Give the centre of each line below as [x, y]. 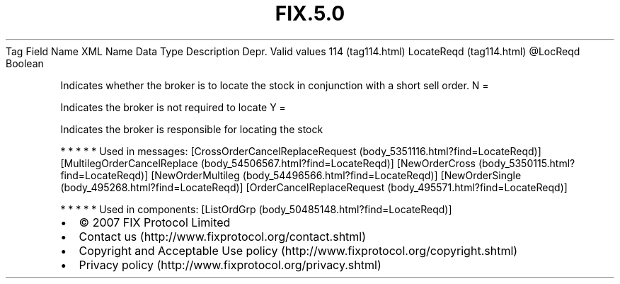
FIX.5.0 [310, 13]
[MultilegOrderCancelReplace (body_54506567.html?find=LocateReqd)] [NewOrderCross [268, 163]
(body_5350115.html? [527, 163]
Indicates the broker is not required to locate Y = [173, 107]
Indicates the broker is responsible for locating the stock [192, 129]
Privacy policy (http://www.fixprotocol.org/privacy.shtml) [230, 265]
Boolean [25, 63]
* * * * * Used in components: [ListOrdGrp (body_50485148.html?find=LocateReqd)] [256, 209]
